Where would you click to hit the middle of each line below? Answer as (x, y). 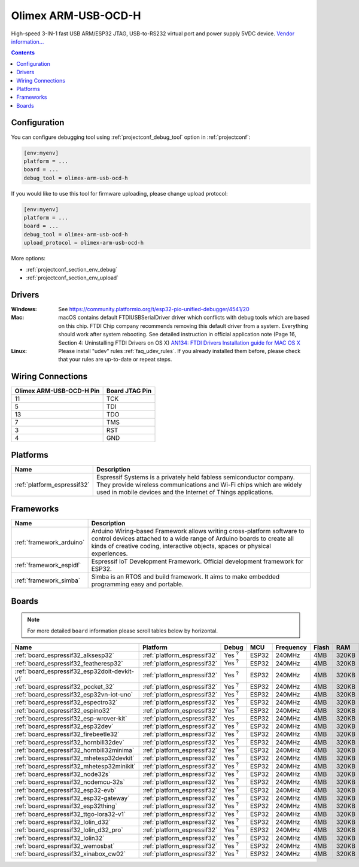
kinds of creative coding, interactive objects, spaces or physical (181, 546)
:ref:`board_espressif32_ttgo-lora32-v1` (70, 814)
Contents (23, 53)
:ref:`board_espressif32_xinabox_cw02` (70, 854)
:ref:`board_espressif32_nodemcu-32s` (70, 782)
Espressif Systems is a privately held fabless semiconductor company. (196, 477)
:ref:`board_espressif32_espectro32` (66, 702)
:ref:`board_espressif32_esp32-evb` (66, 790)
